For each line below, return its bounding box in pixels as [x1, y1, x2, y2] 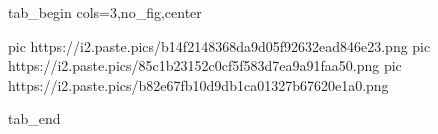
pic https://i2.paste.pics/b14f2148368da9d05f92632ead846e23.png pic [8, 35, 431, 56]
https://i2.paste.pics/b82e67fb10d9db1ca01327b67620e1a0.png [8, 74, 389, 95]
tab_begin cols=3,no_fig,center [8, 2, 202, 22]
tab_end [8, 108, 61, 129]
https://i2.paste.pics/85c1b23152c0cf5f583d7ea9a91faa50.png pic [8, 55, 402, 76]
